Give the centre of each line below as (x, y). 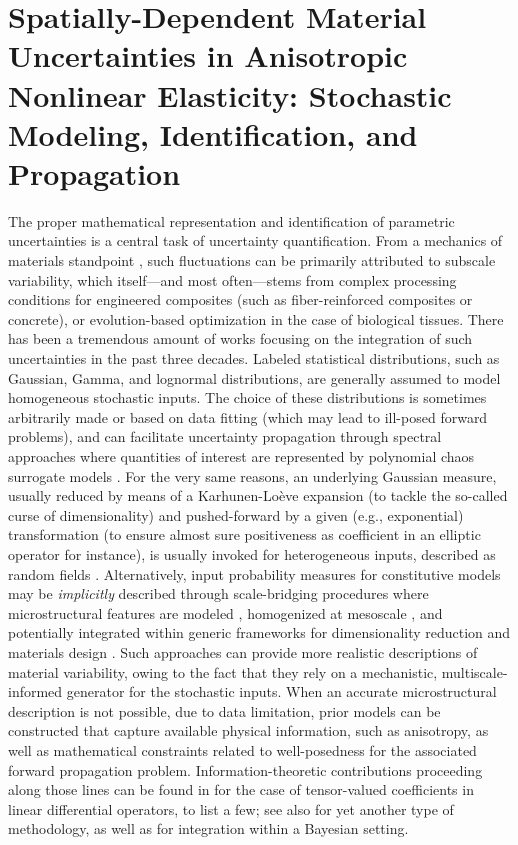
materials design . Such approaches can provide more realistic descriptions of (243, 651)
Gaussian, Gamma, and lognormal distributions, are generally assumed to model (254, 377)
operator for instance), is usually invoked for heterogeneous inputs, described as (252, 553)
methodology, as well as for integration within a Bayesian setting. (208, 828)
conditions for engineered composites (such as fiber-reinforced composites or (240, 299)
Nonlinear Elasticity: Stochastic (230, 94)
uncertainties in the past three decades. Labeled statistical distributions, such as (254, 358)
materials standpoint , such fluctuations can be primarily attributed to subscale (252, 260)
